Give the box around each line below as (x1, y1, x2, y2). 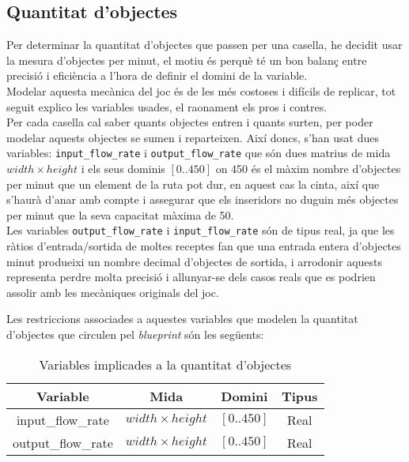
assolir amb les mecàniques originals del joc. (6, 284, 219, 300)
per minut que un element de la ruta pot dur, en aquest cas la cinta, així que (6, 175, 380, 192)
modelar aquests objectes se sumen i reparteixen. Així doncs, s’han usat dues (6, 129, 379, 145)
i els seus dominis (81, 160, 165, 177)
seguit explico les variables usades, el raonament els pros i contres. (6, 98, 328, 115)
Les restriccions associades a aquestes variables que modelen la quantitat (6, 310, 358, 327)
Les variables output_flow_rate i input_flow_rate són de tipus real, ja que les (6, 222, 395, 239)
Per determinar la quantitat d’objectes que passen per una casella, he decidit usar (6, 36, 403, 53)
